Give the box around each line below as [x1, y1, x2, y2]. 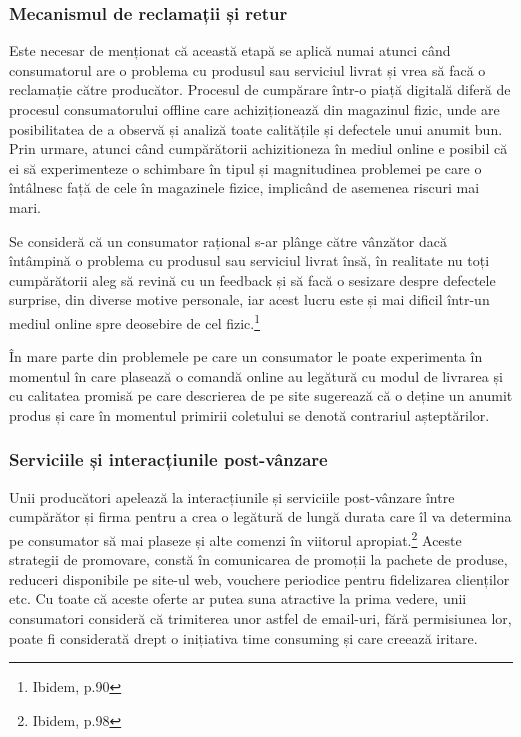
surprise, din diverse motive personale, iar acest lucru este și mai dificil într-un [9, 289, 490, 310]
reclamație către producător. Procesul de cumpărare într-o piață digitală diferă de [9, 79, 511, 100]
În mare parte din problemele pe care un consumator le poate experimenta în [9, 346, 483, 367]
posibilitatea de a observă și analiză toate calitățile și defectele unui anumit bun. [9, 118, 503, 139]
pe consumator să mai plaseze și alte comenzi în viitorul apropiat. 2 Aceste [9, 526, 462, 550]
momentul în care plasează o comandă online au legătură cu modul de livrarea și [9, 365, 503, 386]
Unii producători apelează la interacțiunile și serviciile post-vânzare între [9, 486, 455, 507]
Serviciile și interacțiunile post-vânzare [9, 447, 328, 472]
